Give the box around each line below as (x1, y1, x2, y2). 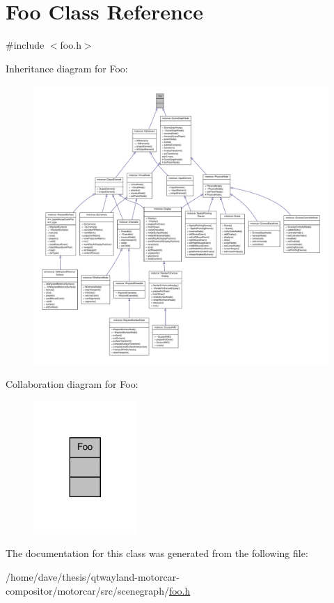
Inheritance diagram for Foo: (6, 61, 128, 75)
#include (6, 38, 45, 52)
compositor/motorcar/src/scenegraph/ (6, 583, 169, 597)
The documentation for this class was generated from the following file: (6, 546, 308, 561)
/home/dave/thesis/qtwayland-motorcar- (6, 569, 180, 584)
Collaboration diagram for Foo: (6, 376, 138, 391)
